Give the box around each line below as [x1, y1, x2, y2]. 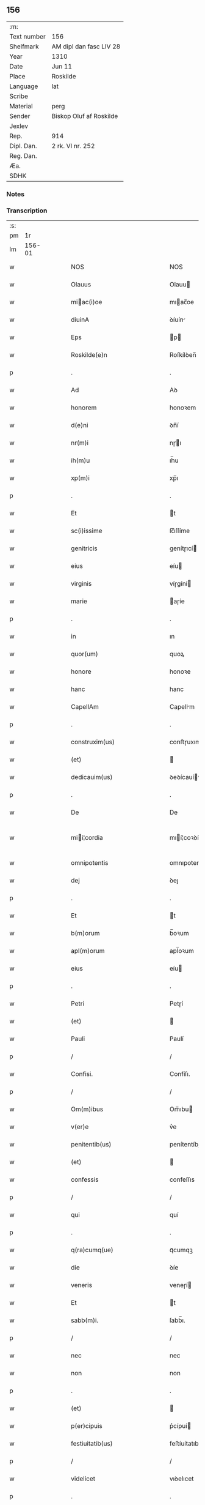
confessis [71, 1175, 99, 1184]
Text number [9, 32, 46, 40]
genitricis [71, 544, 98, 553]
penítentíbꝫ [169, 1140, 202, 1149]
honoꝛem [169, 403, 196, 412]
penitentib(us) [71, 1140, 112, 1149]
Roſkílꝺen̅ [169, 351, 196, 359]
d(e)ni [71, 421, 88, 430]
